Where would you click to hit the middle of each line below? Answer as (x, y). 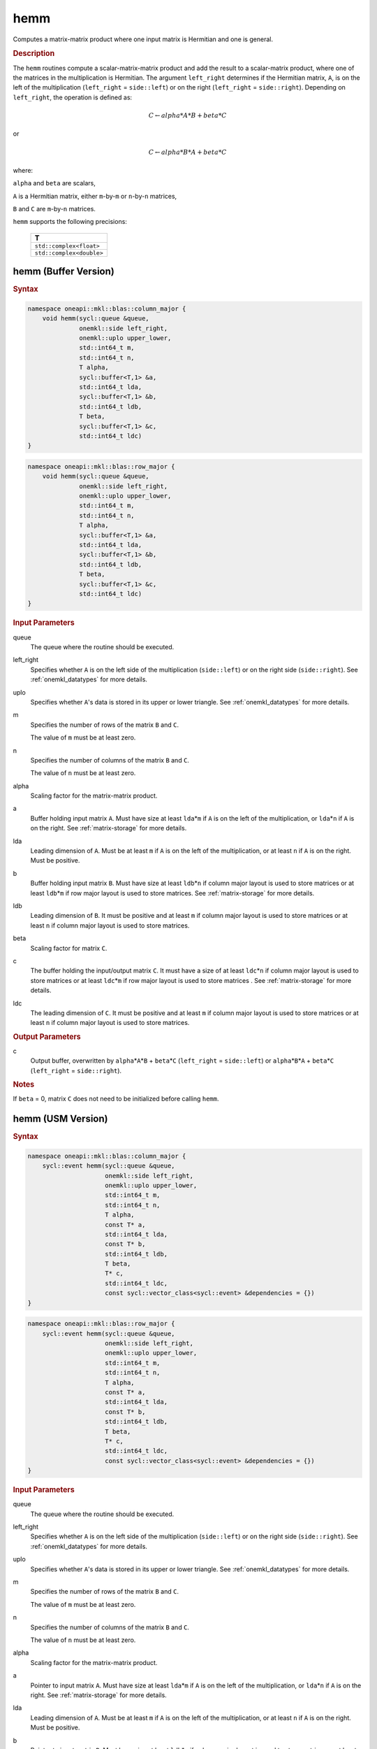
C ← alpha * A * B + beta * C (187, 115)
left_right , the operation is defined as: (73, 97)
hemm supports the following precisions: (70, 222)
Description (34, 54)
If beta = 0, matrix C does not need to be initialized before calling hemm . (116, 1099)
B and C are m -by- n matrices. (54, 209)
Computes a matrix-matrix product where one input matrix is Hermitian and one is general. (143, 39)
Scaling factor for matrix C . (69, 948)
